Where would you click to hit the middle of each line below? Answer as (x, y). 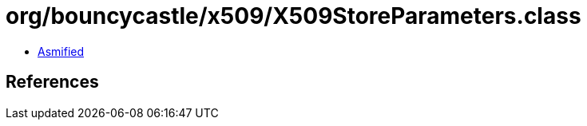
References (52, 82)
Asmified (61, 51)
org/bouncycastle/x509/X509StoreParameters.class (293, 16)
